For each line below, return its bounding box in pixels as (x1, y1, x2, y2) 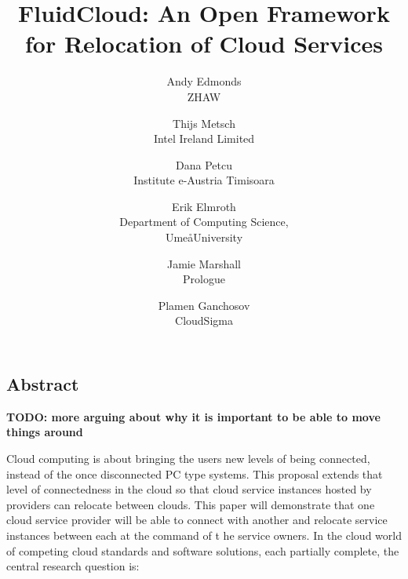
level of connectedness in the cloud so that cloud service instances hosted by (6, 481, 372, 497)
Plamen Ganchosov (158, 297, 250, 313)
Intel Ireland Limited (153, 130, 255, 147)
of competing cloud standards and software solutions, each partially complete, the (6, 542, 399, 559)
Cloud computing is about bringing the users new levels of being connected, (6, 450, 370, 467)
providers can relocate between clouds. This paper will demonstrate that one (6, 496, 375, 512)
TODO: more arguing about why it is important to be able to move (6, 408, 381, 424)
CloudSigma (175, 312, 233, 329)
